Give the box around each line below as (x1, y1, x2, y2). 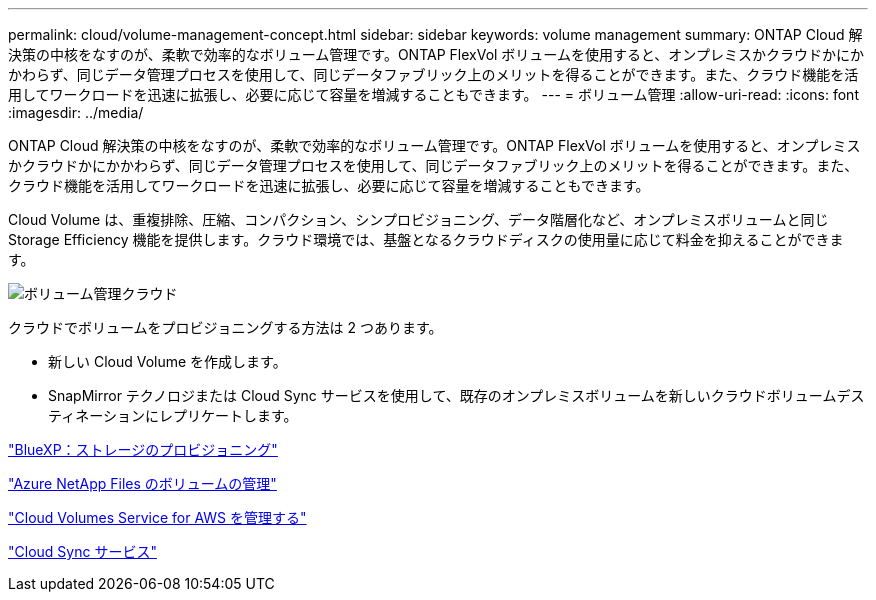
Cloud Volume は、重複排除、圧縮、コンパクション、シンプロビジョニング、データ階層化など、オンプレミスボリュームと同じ (8, 211, 829, 228)
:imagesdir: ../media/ (8, 104, 144, 121)
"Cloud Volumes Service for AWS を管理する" (8, 509, 307, 526)
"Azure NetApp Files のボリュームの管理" (8, 475, 277, 492)
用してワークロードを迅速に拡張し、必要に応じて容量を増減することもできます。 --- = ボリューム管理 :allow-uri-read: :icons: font (8, 86, 859, 103)
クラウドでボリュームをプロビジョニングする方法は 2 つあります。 (8, 319, 443, 336)
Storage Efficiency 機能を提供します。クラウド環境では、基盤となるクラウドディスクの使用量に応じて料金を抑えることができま (8, 231, 844, 248)
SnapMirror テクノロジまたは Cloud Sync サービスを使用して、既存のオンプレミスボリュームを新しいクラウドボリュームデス (48, 387, 865, 404)
